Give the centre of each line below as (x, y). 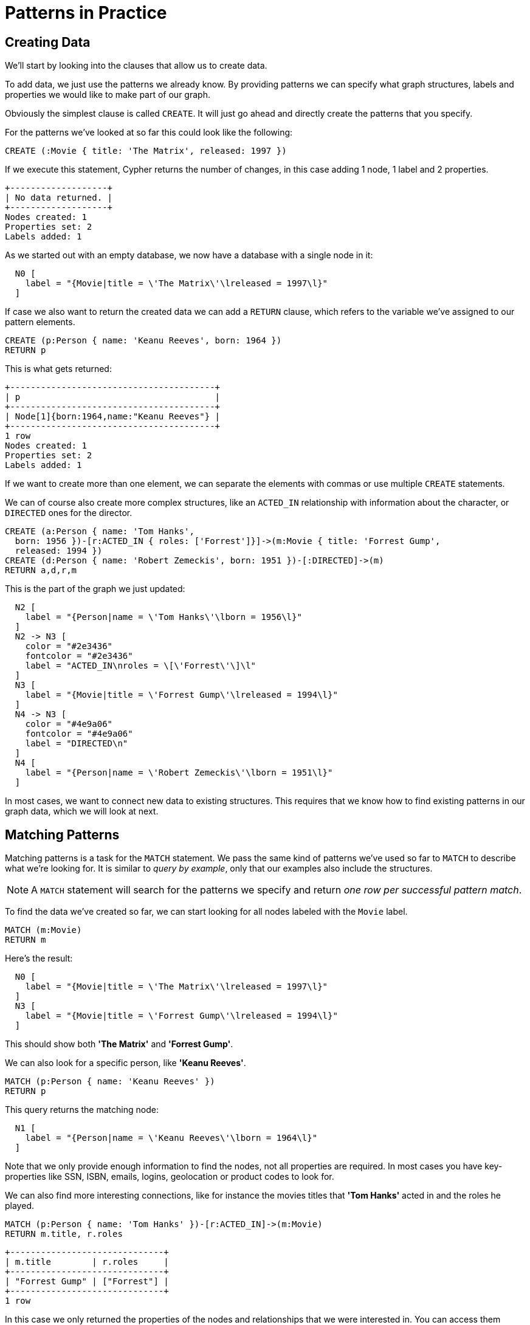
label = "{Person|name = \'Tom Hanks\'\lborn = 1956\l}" (163, 617)
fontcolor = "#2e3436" (79, 656)
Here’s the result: (39, 958)
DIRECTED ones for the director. (69, 513)
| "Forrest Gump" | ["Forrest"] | (87, 1282)
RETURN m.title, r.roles (64, 1234)
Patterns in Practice (86, 13)
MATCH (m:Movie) (43, 930)
